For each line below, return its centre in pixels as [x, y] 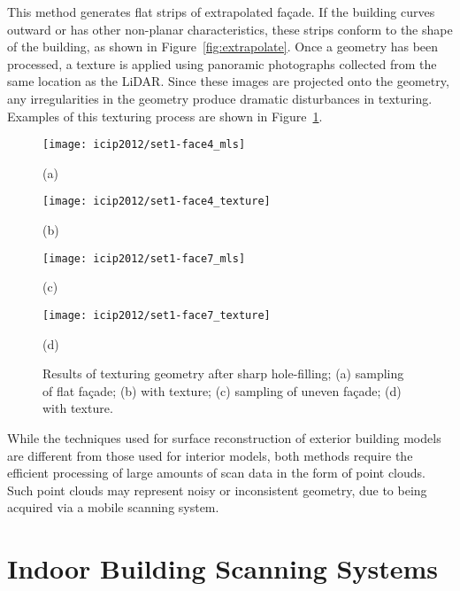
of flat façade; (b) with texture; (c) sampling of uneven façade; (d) [222, 390]
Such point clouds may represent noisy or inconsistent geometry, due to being [217, 490]
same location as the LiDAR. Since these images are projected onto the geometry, [228, 81]
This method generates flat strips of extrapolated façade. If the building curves [221, 12]
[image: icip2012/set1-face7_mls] [144, 258]
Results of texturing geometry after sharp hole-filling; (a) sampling [223, 373]
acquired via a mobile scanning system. [113, 507]
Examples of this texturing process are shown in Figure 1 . [165, 116]
